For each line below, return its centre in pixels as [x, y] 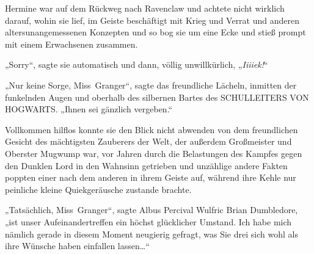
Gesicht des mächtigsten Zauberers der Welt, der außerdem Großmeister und [148, 141]
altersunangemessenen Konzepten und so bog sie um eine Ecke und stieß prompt [155, 32]
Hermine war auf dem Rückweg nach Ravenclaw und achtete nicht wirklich [145, 8]
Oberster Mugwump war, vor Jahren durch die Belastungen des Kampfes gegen [154, 153]
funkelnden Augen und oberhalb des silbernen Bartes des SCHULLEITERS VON [157, 97]
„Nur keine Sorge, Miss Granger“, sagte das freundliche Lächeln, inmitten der [151, 85]
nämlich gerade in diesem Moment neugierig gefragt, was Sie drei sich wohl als [152, 234]
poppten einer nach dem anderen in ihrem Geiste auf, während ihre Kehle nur [151, 177]
